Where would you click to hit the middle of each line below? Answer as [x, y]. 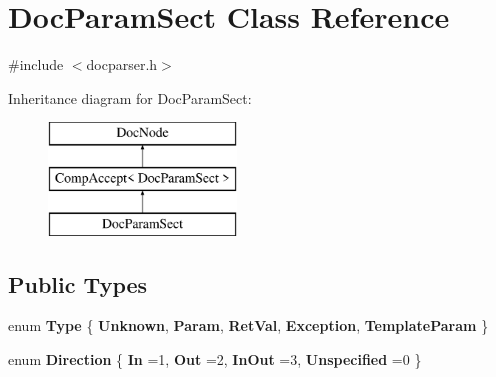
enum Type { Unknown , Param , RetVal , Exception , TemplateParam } [248, 325]
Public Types [78, 283]
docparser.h [122, 64]
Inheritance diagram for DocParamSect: [130, 97]
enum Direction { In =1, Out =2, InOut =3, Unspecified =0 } [215, 359]
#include [36, 64]
